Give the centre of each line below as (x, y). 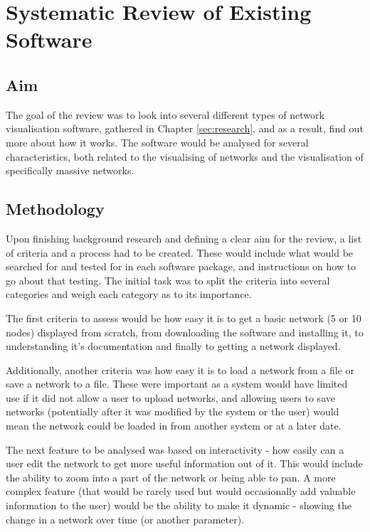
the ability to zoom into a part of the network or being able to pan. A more (171, 477)
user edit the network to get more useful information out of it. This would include (184, 463)
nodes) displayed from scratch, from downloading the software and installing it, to (185, 332)
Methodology (55, 209)
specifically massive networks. (70, 170)
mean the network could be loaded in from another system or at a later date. (174, 426)
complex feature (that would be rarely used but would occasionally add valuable (181, 491)
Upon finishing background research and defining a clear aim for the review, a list (184, 238)
